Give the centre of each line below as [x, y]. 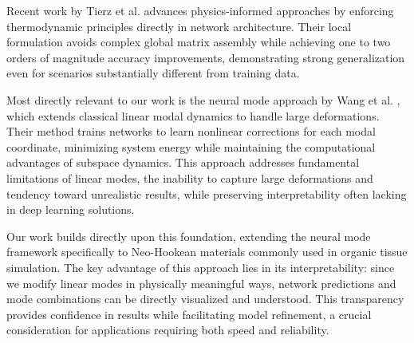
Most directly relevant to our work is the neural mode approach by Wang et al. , [203, 99]
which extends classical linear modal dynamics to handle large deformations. [193, 115]
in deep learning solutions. [71, 209]
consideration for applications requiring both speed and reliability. [168, 330]
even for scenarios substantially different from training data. [153, 73]
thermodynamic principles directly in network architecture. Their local [179, 26]
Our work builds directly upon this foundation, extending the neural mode [189, 236]
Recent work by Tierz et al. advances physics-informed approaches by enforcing [200, 10]
